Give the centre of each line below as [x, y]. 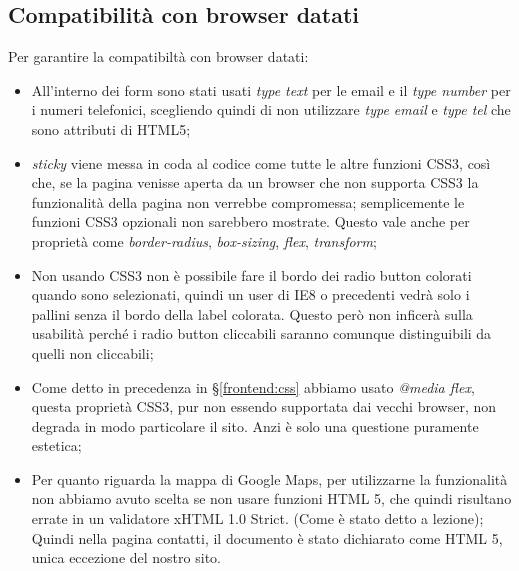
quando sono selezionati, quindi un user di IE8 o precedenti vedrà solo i [250, 294]
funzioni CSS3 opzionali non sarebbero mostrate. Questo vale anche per [250, 221]
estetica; [56, 445]
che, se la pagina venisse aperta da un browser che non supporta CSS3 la [255, 182]
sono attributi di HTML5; [111, 128]
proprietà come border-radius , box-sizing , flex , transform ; [204, 240]
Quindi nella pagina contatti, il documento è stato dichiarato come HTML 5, [267, 537]
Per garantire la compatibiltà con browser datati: [158, 56]
